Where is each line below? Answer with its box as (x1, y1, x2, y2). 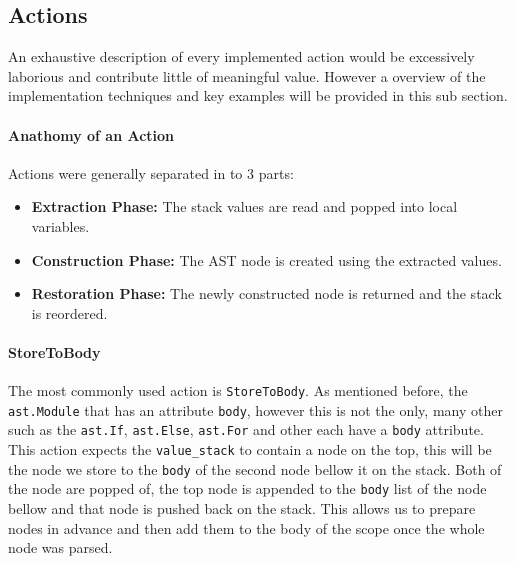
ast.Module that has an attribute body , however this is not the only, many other (8, 399, 503, 420)
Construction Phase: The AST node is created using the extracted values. (31, 249, 502, 270)
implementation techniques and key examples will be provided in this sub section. (8, 85, 508, 106)
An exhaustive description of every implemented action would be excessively (8, 46, 475, 67)
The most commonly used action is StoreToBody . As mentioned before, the (8, 380, 468, 401)
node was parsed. (8, 537, 113, 558)
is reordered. (31, 302, 108, 323)
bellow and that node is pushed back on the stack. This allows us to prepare (8, 498, 476, 519)
